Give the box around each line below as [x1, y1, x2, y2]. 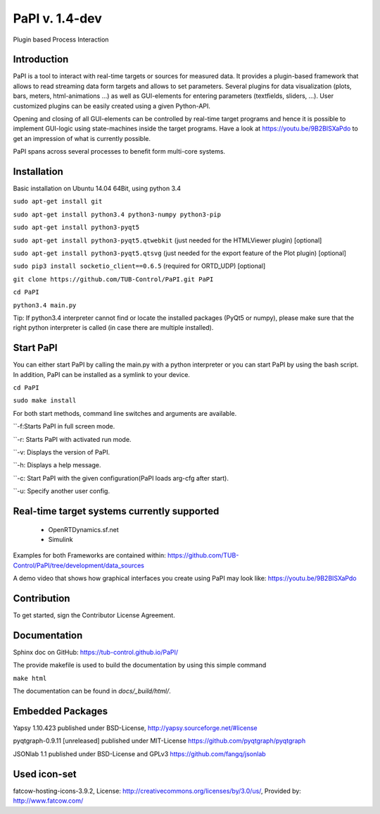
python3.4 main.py [13, 301, 77, 309]
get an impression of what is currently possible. [13, 134, 151, 142]
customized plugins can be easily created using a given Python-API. [13, 101, 211, 110]
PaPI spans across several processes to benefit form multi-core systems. [13, 147, 225, 156]
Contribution [13, 592, 70, 604]
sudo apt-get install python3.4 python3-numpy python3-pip [13, 210, 222, 218]
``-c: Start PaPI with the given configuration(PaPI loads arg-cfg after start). [13, 474, 229, 482]
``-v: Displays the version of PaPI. [13, 448, 110, 457]
